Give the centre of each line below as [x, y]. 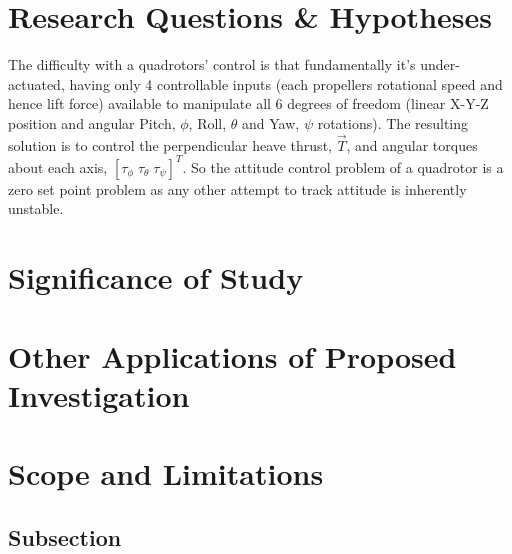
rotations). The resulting [393, 122]
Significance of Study [156, 277]
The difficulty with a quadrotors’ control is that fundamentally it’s [212, 64]
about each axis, [58, 166]
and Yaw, [271, 122]
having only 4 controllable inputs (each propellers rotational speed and [286, 83]
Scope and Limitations [166, 473]
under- [440, 64]
